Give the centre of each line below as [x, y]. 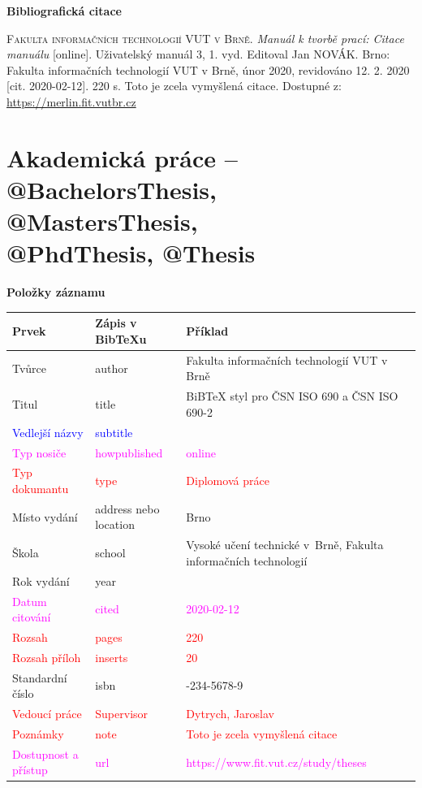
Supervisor [122, 714]
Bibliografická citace [64, 11]
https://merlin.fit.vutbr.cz [71, 101]
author [112, 368]
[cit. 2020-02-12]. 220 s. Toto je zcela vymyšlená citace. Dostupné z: [174, 86]
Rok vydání [41, 580]
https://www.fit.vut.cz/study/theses [276, 762]
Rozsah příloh [47, 657]
